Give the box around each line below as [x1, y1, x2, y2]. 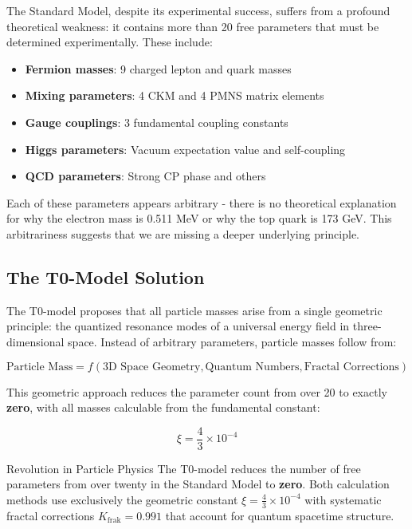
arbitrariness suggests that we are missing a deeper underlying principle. [6, 225, 359, 242]
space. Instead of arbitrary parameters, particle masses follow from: [68, 333, 397, 349]
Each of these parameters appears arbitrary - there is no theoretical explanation [6, 194, 397, 211]
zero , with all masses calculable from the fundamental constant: [6, 399, 320, 416]
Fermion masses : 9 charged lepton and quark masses [25, 60, 292, 77]
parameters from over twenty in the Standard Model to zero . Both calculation [6, 476, 390, 492]
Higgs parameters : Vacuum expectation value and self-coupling [25, 140, 346, 157]
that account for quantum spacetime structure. [165, 507, 394, 523]
